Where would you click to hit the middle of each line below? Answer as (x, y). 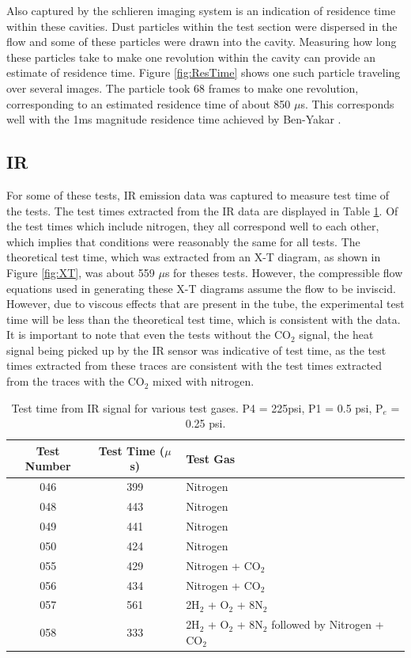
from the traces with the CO (75, 381)
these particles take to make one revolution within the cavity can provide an (191, 57)
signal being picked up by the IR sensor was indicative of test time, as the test (196, 350)
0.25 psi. (205, 423)
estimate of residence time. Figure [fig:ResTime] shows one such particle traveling (204, 72)
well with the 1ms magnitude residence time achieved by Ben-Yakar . (174, 119)
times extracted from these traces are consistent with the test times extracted (194, 365)
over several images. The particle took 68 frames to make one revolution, (183, 87)
